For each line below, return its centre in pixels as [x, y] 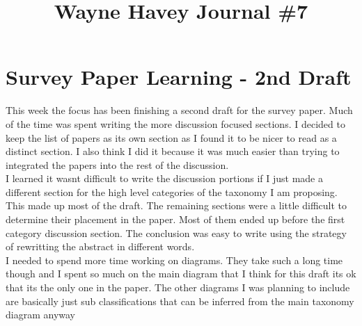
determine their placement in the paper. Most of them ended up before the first [175, 219]
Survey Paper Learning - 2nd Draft [179, 77]
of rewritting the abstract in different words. [100, 246]
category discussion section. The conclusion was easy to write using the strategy [176, 233]
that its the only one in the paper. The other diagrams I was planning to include [178, 287]
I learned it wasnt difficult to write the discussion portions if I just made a [164, 178]
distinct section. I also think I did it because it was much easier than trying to [173, 151]
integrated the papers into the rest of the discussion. [117, 164]
